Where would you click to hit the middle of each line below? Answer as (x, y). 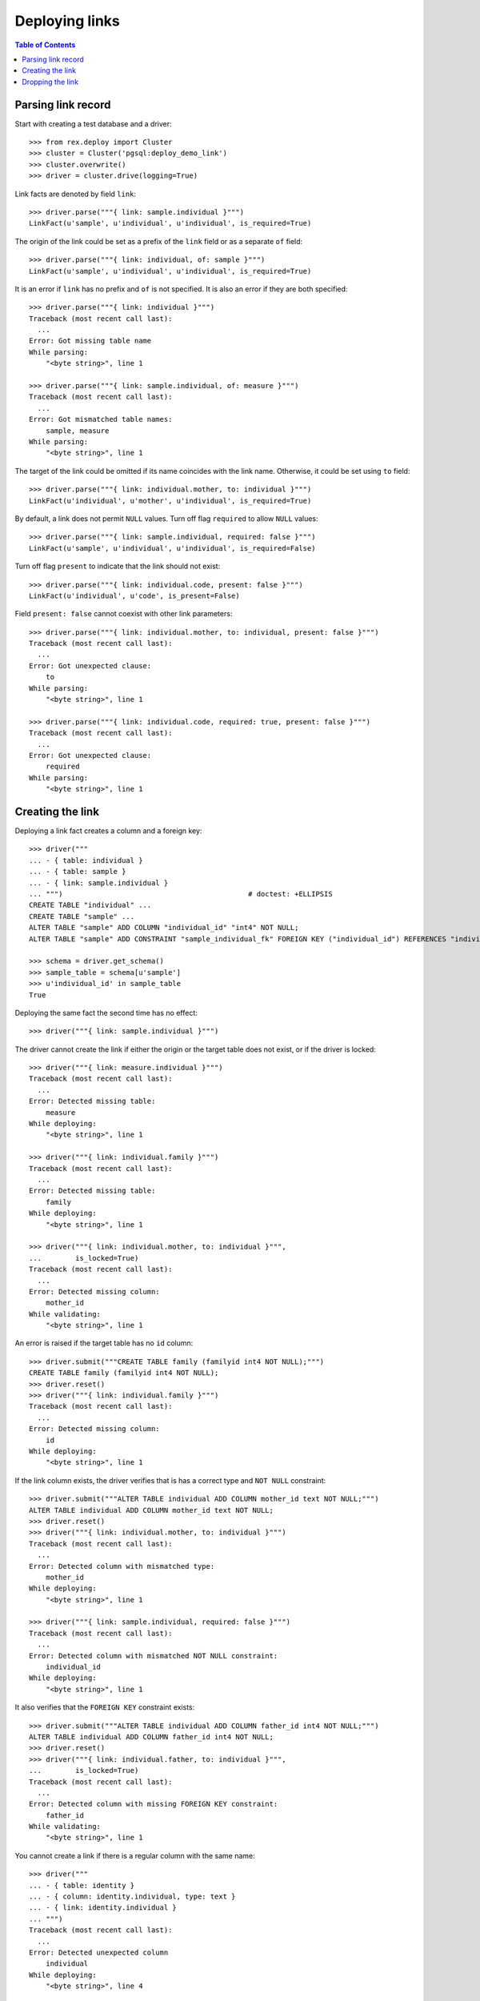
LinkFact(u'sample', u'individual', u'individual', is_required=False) (172, 548)
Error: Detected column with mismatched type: (122, 1566)
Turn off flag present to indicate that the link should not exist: (118, 566)
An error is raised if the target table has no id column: (104, 1343)
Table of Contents (45, 45)
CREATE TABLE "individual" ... (90, 905)
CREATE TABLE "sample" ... (82, 916)
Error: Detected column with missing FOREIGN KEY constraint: (154, 1804)
